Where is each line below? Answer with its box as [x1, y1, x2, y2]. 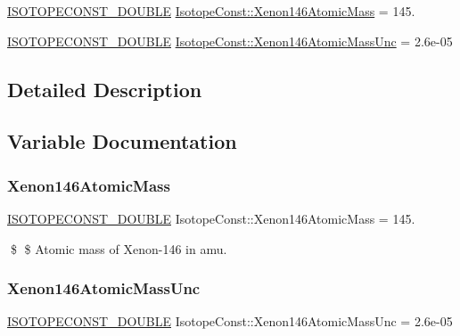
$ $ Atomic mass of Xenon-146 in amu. [10, 239, 227, 258]
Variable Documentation [7, 127, 237, 155]
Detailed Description [7, 75, 202, 102]
